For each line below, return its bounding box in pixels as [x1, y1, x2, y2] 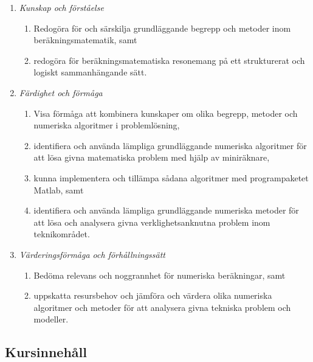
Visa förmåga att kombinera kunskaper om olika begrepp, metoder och [33, 106, 298, 119]
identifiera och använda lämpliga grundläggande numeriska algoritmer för [33, 139, 307, 151]
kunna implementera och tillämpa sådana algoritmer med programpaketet [33, 171, 309, 184]
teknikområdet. [33, 228, 90, 240]
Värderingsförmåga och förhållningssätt [19, 248, 165, 260]
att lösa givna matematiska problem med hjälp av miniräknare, [33, 151, 270, 164]
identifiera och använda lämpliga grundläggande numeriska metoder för [33, 204, 299, 217]
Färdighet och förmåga [19, 86, 103, 99]
